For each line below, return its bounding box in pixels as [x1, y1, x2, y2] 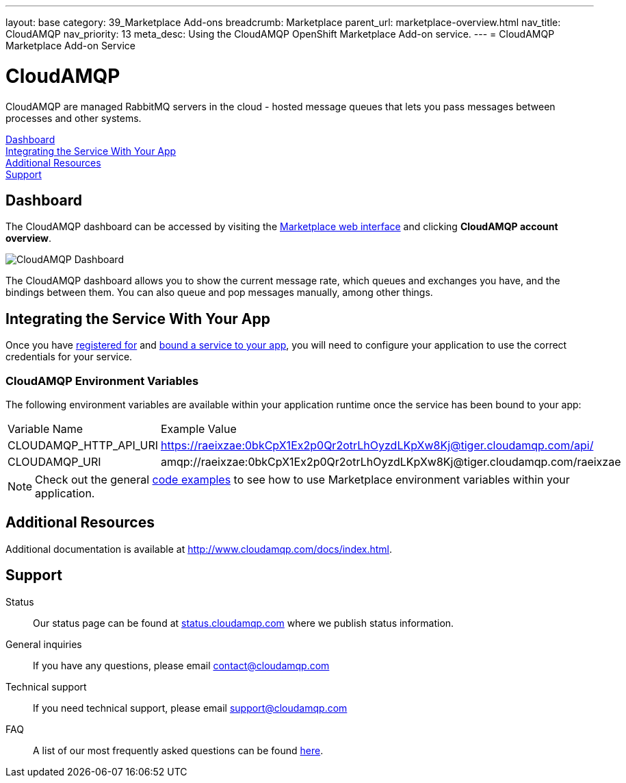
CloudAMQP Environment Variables [5, 373, 199, 388]
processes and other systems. [5, 112, 142, 124]
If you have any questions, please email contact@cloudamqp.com [33, 659, 330, 671]
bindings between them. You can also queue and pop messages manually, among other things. [5, 286, 433, 299]
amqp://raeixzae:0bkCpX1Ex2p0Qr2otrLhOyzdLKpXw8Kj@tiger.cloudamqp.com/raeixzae [160, 454, 621, 469]
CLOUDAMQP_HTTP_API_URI [8, 438, 158, 452]
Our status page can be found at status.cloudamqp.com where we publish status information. [33, 617, 454, 629]
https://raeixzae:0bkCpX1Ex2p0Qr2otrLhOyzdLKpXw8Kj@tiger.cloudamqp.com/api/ [160, 438, 594, 452]
